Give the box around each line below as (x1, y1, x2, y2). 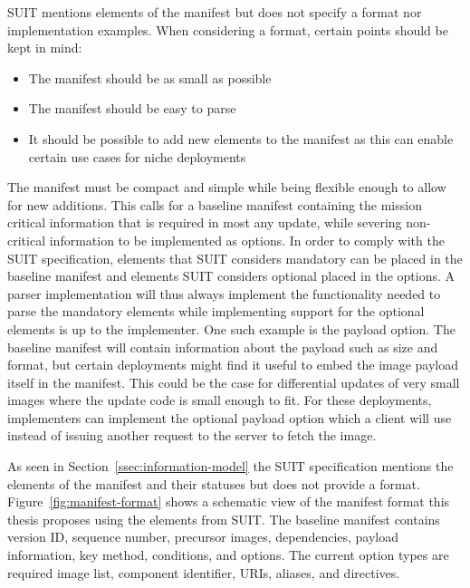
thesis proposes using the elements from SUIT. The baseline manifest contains (7, 509, 440, 528)
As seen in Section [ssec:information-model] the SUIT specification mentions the (7, 457, 454, 476)
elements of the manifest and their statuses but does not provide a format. (7, 474, 420, 493)
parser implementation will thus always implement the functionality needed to (7, 284, 441, 303)
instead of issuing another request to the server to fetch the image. (7, 426, 377, 445)
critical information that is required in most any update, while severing (7, 213, 402, 232)
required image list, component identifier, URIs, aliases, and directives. (7, 563, 400, 582)
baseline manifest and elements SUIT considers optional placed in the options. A (7, 266, 455, 285)
